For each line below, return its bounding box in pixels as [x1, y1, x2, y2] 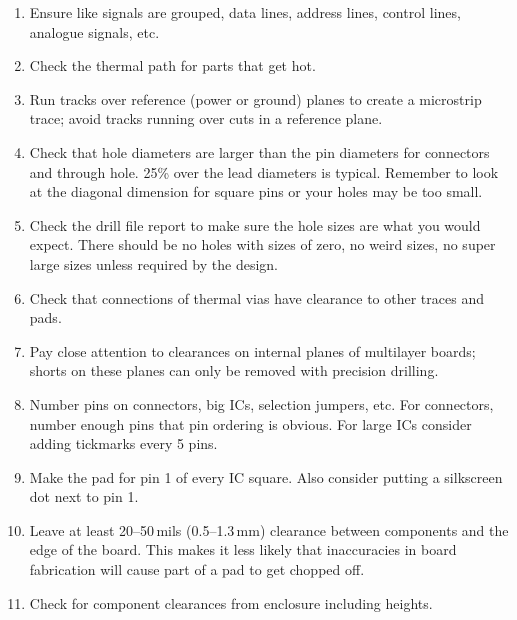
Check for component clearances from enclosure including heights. [29, 592, 433, 613]
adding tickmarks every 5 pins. [29, 433, 218, 454]
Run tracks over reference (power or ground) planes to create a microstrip [29, 88, 482, 109]
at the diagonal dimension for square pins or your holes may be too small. [29, 181, 483, 202]
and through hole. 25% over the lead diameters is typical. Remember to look [29, 161, 499, 182]
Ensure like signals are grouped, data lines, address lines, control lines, [29, 2, 461, 22]
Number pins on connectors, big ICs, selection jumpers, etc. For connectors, [29, 393, 494, 414]
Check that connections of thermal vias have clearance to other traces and [29, 287, 484, 308]
